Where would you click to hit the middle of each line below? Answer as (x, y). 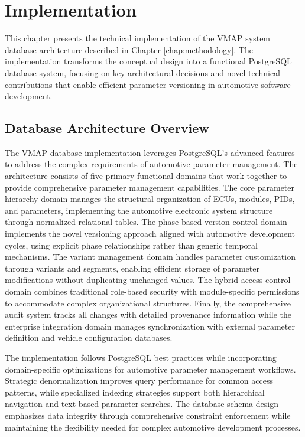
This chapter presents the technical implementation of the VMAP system (138, 38)
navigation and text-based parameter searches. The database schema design (142, 404)
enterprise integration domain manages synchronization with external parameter (150, 326)
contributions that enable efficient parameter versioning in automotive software (148, 84)
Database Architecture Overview (107, 128)
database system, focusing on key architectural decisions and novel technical (143, 72)
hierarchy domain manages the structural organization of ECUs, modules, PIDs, (150, 199)
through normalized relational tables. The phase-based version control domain (146, 222)
